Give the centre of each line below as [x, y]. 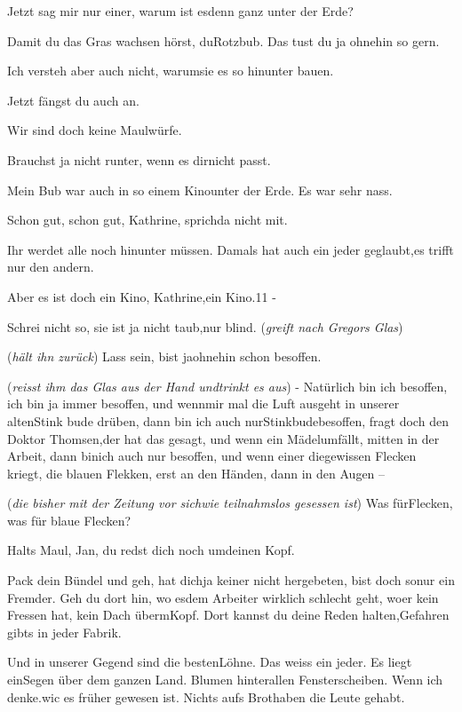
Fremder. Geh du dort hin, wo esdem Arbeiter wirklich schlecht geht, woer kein [223, 597]
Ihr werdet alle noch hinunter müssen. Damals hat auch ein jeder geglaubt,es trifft [231, 249]
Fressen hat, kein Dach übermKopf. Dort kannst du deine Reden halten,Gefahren [228, 615]
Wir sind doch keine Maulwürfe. [95, 130]
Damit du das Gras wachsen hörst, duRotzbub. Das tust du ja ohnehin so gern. [223, 40]
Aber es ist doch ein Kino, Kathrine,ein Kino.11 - [142, 296]
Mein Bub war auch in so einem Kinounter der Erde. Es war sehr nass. [200, 190]
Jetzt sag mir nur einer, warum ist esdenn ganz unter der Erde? [180, 11]
